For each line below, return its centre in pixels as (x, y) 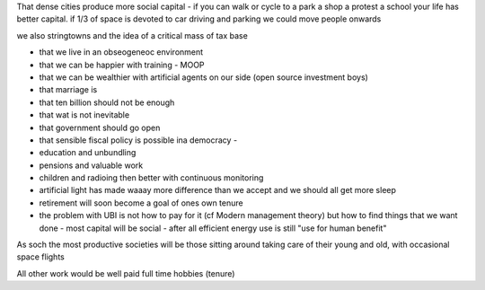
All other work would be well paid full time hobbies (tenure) (126, 273)
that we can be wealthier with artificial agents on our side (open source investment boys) (203, 77)
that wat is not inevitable (84, 115)
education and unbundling (88, 153)
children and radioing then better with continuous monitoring (151, 178)
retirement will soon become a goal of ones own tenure (141, 203)
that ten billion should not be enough (107, 102)
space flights (40, 257)
